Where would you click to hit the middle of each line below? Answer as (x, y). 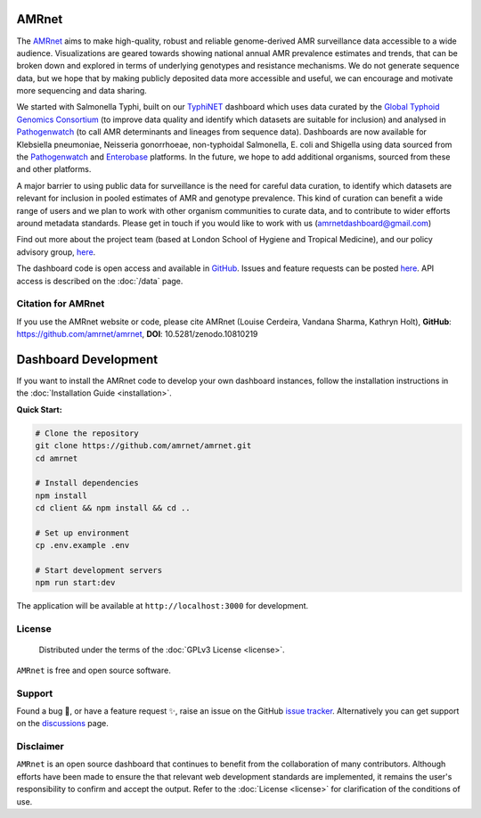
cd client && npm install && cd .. (113, 508)
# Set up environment (82, 533)
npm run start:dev (75, 583)
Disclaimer (40, 747)
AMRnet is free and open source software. (94, 670)
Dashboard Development (87, 360)
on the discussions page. (62, 724)
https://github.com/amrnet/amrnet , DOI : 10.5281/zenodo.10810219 (137, 334)
